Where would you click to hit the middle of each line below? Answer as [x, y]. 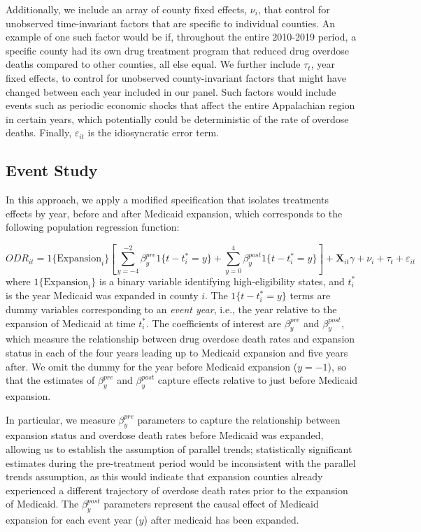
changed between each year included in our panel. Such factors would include [171, 91]
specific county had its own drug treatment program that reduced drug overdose [177, 50]
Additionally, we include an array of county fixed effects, [127, 9]
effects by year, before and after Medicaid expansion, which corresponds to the [174, 213]
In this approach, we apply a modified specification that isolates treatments [167, 200]
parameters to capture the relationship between [239, 419]
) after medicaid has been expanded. [221, 520]
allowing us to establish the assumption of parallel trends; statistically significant [179, 448]
